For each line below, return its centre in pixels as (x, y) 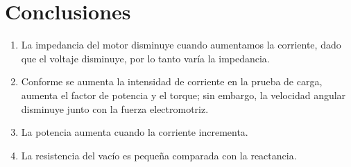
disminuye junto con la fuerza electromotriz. (115, 108)
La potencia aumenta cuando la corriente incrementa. (135, 132)
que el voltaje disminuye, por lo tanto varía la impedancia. (145, 58)
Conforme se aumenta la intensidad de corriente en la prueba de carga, (172, 81)
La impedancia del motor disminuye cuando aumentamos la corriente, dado (181, 45)
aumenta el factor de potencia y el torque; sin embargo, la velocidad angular (183, 95)
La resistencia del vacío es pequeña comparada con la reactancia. (159, 155)
